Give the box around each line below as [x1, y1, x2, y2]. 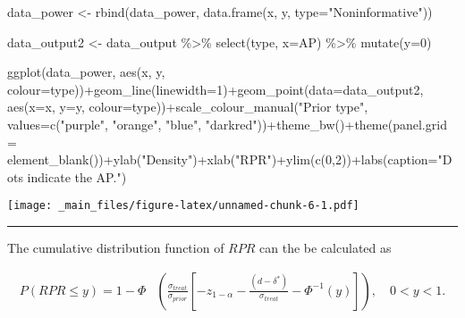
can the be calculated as [259, 238, 392, 256]
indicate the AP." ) [27, 167, 127, 186]
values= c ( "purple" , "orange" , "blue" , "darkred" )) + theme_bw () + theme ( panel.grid [7, 114, 447, 133]
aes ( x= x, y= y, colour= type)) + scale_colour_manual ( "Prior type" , [7, 97, 368, 116]
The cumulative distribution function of [7, 238, 224, 256]
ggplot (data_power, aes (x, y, [7, 63, 165, 81]
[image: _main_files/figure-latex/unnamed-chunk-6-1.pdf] [7, 199, 359, 213]
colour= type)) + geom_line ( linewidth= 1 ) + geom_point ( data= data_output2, [7, 79, 424, 98]
